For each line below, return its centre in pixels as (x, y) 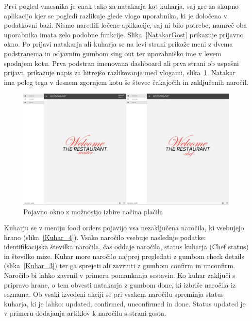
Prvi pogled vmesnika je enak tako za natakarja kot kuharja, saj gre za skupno (121, 6)
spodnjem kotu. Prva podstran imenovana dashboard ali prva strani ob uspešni (121, 63)
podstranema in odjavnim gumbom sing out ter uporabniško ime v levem (113, 53)
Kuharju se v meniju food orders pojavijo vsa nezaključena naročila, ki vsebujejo (124, 228)
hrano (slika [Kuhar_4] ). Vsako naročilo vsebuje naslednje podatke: (105, 237)
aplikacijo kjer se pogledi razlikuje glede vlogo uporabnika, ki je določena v (116, 15)
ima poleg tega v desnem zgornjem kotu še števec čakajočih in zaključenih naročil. (126, 82)
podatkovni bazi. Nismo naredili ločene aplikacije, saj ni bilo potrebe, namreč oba (126, 25)
